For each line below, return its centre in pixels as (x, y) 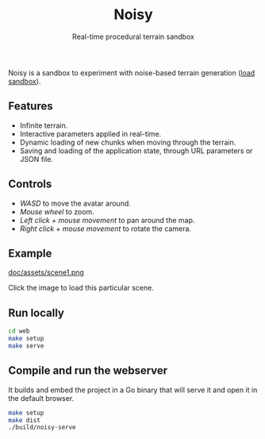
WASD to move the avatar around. (75, 203)
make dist (25, 420)
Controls (30, 184)
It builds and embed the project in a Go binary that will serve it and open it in (133, 390)
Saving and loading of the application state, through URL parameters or (136, 150)
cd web (19, 331)
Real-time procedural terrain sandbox (133, 37)
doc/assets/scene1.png (46, 272)
